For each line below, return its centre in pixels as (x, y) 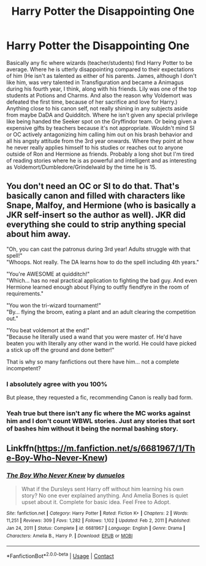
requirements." (25, 293)
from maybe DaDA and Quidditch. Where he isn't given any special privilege (102, 115)
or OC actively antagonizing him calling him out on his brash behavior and (100, 134)
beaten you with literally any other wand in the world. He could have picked (101, 343)
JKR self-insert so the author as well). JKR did (96, 215)
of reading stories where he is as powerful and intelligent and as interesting (101, 160)
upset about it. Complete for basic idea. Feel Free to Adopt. (96, 502)
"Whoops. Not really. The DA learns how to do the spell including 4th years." (103, 262)
